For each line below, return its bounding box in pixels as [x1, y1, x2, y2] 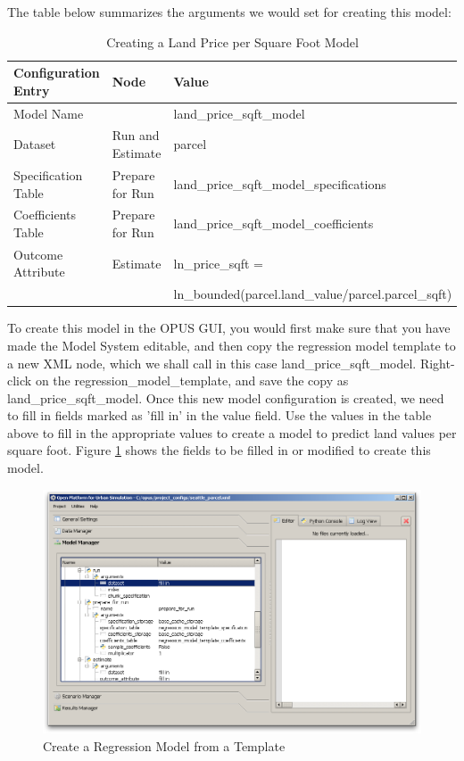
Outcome [13, 244, 63, 263]
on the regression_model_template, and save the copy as [35, 371, 349, 390]
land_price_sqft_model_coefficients [173, 214, 374, 233]
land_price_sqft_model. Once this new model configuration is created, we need [7, 388, 444, 407]
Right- [419, 353, 455, 372]
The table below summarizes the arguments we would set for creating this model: [7, 3, 452, 21]
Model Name [13, 103, 84, 122]
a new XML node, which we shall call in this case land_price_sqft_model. [7, 353, 417, 372]
